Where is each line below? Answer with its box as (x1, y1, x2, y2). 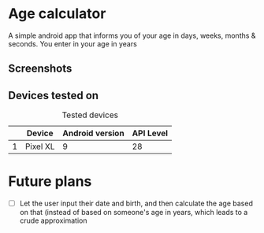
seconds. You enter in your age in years (8, 39, 138, 48)
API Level (132, 128, 168, 139)
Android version (62, 128, 125, 139)
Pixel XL (24, 141, 55, 152)
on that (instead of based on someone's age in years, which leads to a (19, 208, 248, 217)
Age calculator (8, 5, 106, 23)
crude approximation (19, 216, 87, 225)
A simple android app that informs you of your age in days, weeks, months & (8, 31, 256, 40)
